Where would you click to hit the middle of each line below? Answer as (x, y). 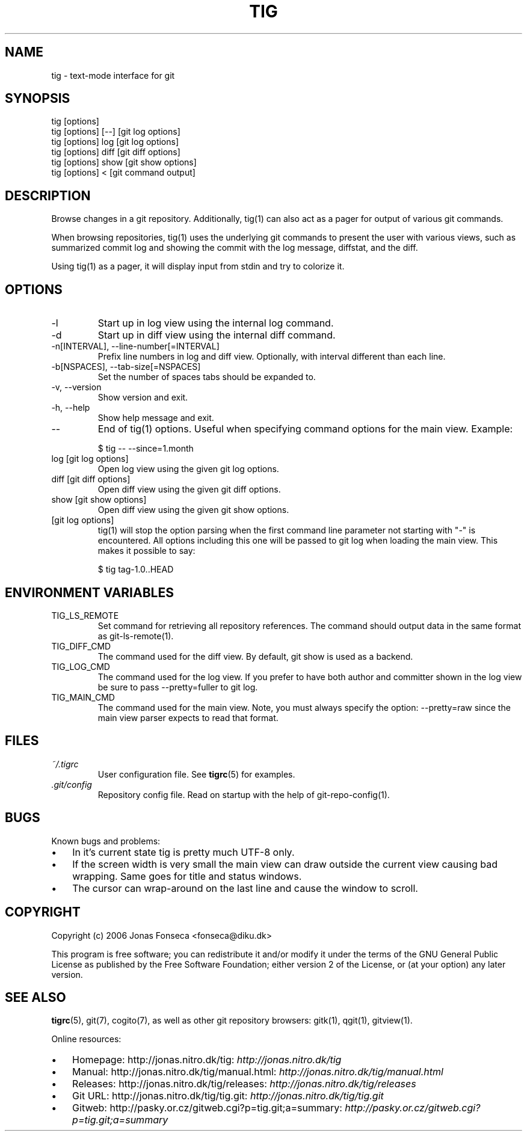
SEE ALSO (35, 997)
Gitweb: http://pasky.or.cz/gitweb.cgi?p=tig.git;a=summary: (207, 1108)
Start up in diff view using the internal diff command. (217, 335)
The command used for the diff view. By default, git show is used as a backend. (255, 656)
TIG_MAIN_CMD (83, 697)
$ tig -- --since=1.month (146, 449)
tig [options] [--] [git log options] (116, 132)
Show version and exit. (143, 398)
